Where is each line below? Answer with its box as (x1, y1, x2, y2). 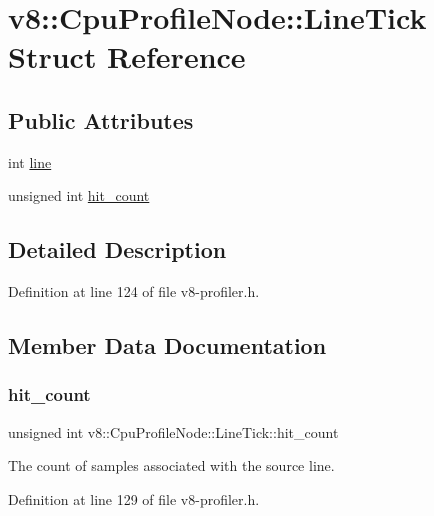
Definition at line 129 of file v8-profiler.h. (8, 488, 260, 509)
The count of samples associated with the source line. (8, 455, 335, 476)
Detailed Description (8, 234, 227, 265)
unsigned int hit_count (8, 185, 150, 206)
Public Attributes (8, 104, 194, 135)
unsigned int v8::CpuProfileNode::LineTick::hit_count (8, 421, 339, 442)
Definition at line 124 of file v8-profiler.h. (8, 281, 260, 302)
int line (8, 151, 52, 172)
